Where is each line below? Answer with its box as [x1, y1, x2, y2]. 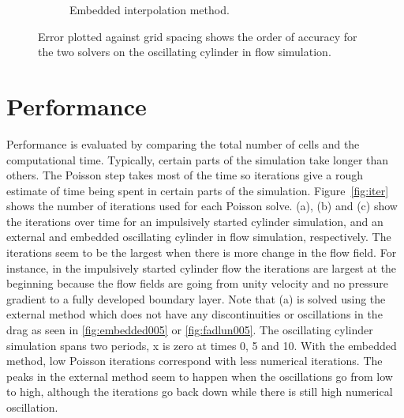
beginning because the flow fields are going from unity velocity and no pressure [6, 275, 388, 292]
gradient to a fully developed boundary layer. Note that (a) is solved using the [6, 290, 386, 307]
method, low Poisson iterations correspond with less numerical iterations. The [6, 352, 383, 369]
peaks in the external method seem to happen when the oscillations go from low [6, 367, 393, 384]
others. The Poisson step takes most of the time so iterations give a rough [6, 167, 363, 183]
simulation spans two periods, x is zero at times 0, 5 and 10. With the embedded [6, 337, 397, 353]
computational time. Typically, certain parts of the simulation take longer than [6, 151, 389, 168]
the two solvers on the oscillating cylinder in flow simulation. [38, 43, 331, 60]
